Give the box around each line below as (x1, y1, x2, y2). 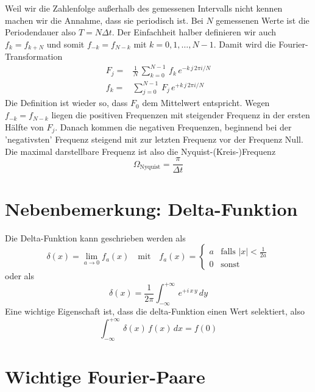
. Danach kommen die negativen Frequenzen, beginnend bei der (55, 120, 292, 133)
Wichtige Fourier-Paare (5, 364, 205, 389)
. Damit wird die (213, 37, 276, 50)
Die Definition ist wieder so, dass (5, 96, 128, 109)
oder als (5, 269, 34, 282)
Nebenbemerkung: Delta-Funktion (5, 196, 298, 221)
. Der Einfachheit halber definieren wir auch (111, 26, 277, 38)
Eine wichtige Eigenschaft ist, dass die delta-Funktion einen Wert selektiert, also (5, 304, 305, 317)
